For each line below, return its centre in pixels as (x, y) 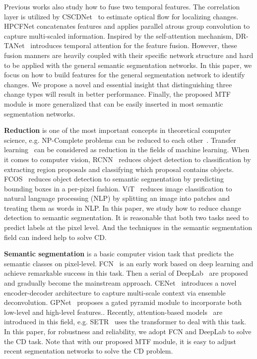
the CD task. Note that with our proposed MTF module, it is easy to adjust (120, 341)
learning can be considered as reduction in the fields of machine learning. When (127, 150)
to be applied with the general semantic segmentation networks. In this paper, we (128, 65)
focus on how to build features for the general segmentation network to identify (125, 75)
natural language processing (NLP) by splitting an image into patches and (117, 198)
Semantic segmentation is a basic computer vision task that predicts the (119, 254)
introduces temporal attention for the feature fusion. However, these (134, 45)
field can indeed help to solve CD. (55, 237)
